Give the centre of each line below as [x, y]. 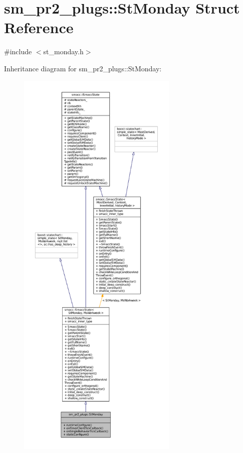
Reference [39, 27]
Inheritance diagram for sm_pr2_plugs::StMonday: [83, 68]
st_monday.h [63, 51]
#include [18, 51]
